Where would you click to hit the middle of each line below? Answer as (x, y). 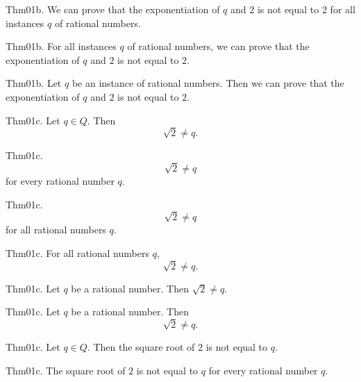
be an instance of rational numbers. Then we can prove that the (208, 83)
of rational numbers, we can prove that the (218, 46)
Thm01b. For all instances (61, 46)
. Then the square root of (141, 347)
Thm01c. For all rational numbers (77, 253)
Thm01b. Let (34, 83)
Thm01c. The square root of (66, 370)
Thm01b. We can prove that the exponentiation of (113, 9)
